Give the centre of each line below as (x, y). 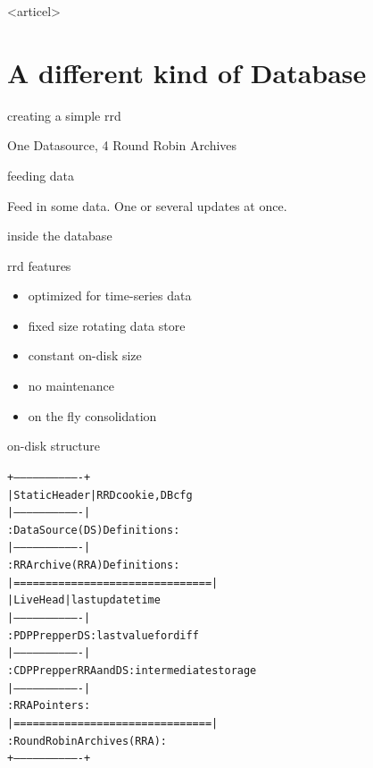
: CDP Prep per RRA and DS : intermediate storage (132, 671)
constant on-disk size (85, 355)
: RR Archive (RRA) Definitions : (94, 565)
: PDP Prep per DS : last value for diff (103, 635)
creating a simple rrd (64, 115)
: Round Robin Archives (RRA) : (87, 741)
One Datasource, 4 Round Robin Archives (122, 145)
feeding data (41, 175)
